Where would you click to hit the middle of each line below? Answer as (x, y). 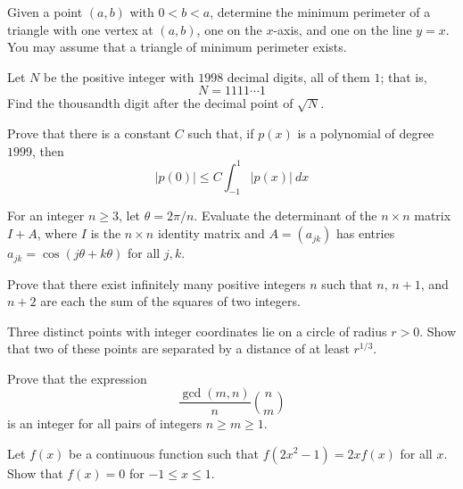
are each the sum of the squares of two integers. (170, 301)
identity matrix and (211, 233)
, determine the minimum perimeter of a (320, 12)
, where (57, 233)
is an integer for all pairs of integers (105, 423)
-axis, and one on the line (343, 29)
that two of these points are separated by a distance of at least (178, 348)
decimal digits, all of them (298, 76)
